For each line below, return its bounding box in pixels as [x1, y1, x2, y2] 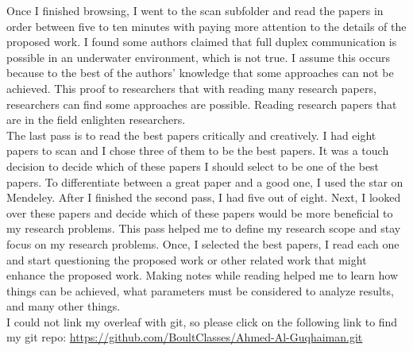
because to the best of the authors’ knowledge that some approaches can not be [6, 64, 394, 81]
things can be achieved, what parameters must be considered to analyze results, [6, 282, 394, 299]
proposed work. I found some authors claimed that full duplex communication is [6, 33, 397, 50]
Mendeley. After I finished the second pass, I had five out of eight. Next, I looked [6, 189, 401, 206]
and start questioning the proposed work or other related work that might [6, 251, 367, 268]
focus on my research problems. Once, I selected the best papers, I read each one [6, 235, 399, 252]
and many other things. [6, 298, 121, 314]
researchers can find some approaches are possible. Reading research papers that [6, 95, 397, 112]
